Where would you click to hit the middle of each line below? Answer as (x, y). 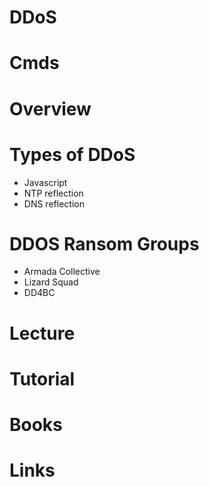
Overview (50, 108)
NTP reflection (53, 193)
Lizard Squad (51, 282)
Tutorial (42, 378)
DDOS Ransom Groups (104, 243)
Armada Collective (62, 272)
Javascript (45, 182)
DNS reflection (54, 203)
